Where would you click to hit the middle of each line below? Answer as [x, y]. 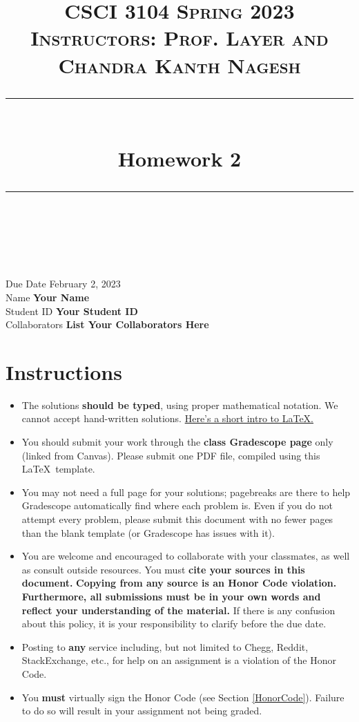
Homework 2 [179, 158]
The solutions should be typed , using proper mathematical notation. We [180, 405]
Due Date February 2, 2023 [63, 284]
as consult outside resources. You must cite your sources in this [163, 569]
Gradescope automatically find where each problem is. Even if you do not [177, 505]
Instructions [64, 371]
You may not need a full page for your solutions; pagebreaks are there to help [186, 492]
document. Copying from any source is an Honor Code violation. [179, 583]
